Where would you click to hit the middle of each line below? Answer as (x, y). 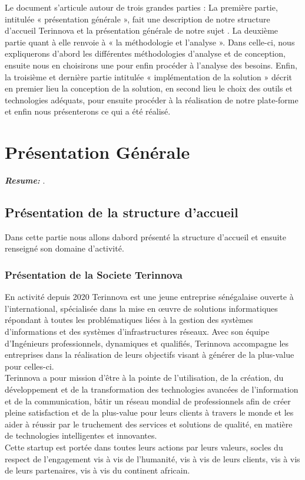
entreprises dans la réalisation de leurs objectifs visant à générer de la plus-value (150, 355)
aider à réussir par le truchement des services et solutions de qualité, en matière (149, 424)
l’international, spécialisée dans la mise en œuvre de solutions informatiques (141, 308)
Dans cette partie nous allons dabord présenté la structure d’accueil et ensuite (146, 236)
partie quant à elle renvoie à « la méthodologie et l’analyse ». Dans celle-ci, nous (150, 42)
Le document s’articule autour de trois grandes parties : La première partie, (141, 7)
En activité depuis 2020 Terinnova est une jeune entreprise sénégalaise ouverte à (149, 297)
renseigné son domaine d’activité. (64, 248)
